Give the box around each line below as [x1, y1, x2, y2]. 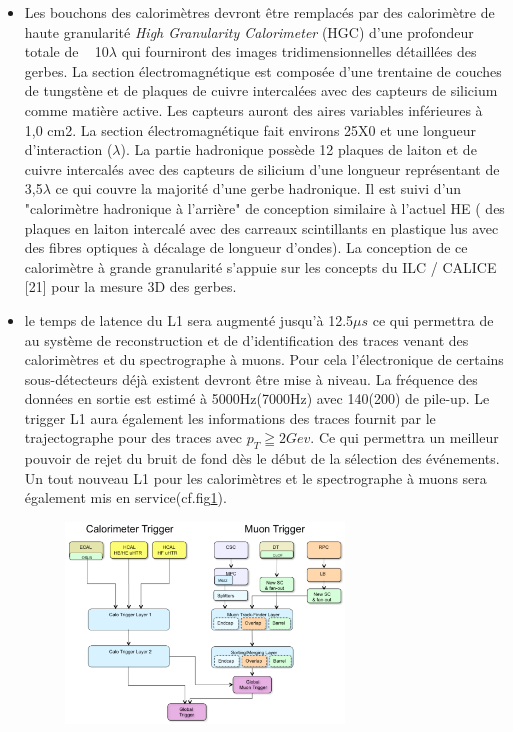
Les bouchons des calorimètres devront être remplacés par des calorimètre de [24, 2, 495, 22]
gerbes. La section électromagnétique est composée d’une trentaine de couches [24, 60, 502, 81]
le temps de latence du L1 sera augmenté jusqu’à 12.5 [24, 309, 354, 330]
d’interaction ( [24, 139, 113, 160]
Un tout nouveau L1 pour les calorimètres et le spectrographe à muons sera [24, 467, 487, 488]
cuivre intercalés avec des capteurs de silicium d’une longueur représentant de [24, 158, 500, 179]
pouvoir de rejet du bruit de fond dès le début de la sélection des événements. [24, 448, 500, 469]
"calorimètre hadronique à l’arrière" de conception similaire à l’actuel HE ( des [24, 197, 505, 218]
